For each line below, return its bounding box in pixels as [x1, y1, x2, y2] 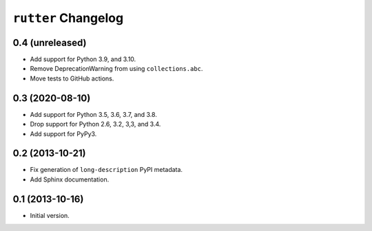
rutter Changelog [12, 10, 124, 25]
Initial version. [30, 211, 70, 219]
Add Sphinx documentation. [30, 175, 110, 184]
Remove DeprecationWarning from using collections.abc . [30, 65, 203, 73]
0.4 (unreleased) [12, 36, 87, 48]
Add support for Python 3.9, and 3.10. [30, 55, 136, 63]
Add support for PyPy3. [30, 129, 97, 137]
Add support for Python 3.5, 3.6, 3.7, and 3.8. [30, 110, 158, 118]
